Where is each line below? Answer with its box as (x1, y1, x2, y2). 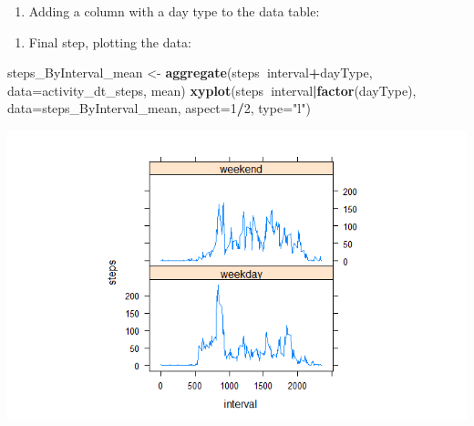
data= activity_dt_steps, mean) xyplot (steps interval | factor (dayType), (7, 80, 417, 99)
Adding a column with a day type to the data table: (28, 2, 320, 20)
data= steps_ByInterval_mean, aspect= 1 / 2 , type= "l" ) (7, 99, 311, 118)
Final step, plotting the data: (28, 32, 191, 51)
